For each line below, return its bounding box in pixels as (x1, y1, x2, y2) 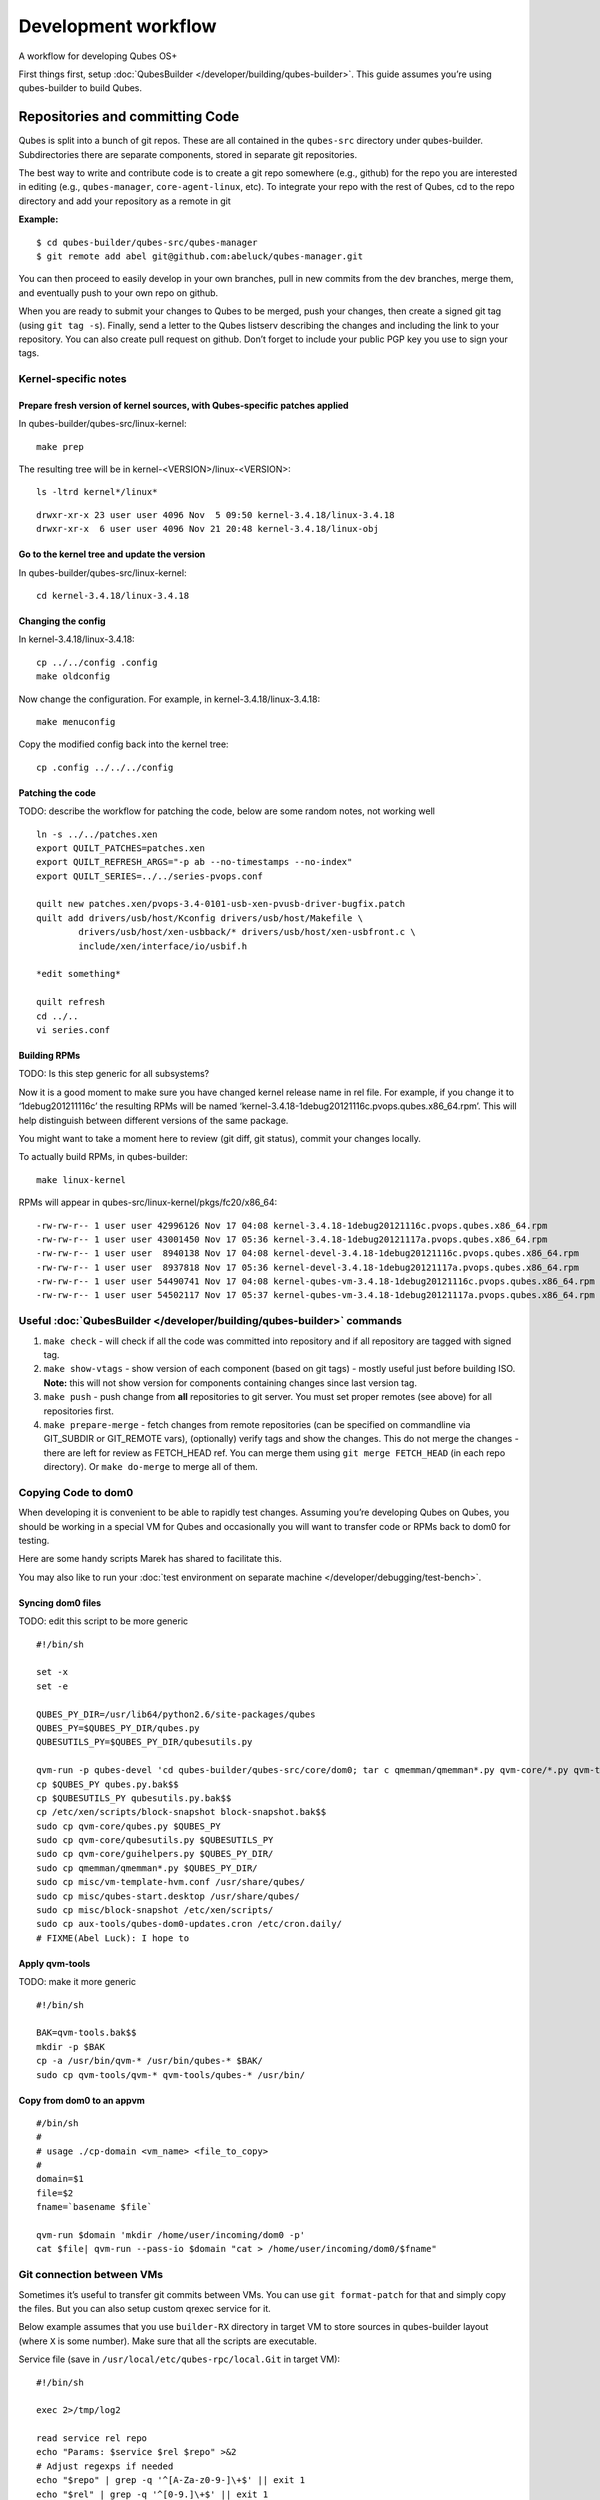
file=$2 (36, 2187, 74, 2199)
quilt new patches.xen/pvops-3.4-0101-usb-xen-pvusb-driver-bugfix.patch (36, 898, 406, 910)
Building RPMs (18, 1049, 81, 1061)
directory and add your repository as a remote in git (18, 195, 231, 207)
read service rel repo (36, 2433, 148, 2444)
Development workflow (18, 15, 217, 37)
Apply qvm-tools (18, 1957, 91, 1969)
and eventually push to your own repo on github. (18, 286, 219, 299)
